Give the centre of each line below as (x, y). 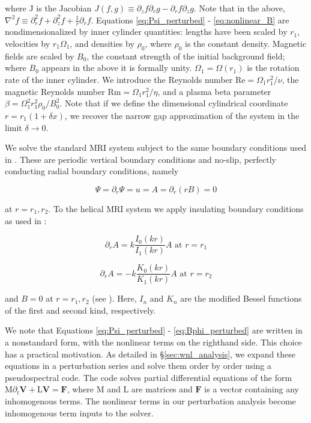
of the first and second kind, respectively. (80, 310)
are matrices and (162, 389)
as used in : (26, 220)
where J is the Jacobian (48, 8)
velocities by (28, 44)
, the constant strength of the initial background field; (186, 56)
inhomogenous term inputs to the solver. (79, 412)
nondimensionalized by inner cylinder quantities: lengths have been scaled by (146, 32)
